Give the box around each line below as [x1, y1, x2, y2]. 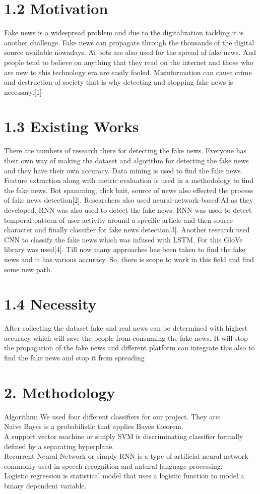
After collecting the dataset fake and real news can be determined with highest [4, 323, 248, 333]
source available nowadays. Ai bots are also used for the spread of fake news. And [4, 47, 256, 57]
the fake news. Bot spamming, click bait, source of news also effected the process [4, 184, 253, 195]
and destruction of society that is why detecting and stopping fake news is [4, 77, 233, 87]
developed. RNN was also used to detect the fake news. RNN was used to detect [4, 204, 252, 215]
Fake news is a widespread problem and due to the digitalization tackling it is [4, 27, 244, 38]
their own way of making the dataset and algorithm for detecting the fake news [4, 155, 249, 165]
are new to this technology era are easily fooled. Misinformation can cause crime [4, 67, 252, 77]
